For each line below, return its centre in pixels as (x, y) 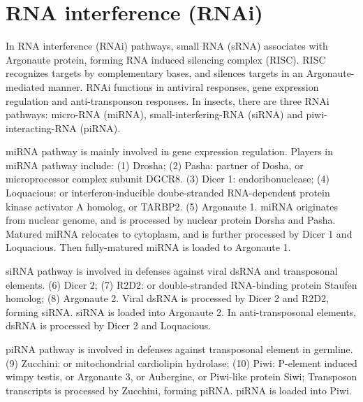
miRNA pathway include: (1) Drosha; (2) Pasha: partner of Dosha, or (155, 165)
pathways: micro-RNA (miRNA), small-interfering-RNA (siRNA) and (154, 114)
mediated (25, 86)
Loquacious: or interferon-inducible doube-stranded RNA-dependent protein (168, 193)
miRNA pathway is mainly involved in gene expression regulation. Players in (170, 151)
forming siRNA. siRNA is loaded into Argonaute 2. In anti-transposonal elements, (181, 311)
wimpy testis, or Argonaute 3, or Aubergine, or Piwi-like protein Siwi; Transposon (181, 376)
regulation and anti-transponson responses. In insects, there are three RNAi (168, 100)
